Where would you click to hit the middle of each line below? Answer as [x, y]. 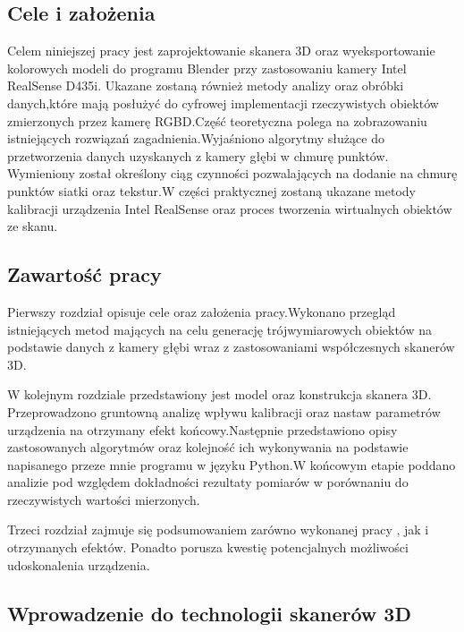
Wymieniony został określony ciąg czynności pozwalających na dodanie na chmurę [232, 173]
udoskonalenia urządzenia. [79, 564]
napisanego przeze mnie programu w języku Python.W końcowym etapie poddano [232, 464]
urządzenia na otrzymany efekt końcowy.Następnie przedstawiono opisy [202, 429]
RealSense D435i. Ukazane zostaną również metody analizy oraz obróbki [206, 85]
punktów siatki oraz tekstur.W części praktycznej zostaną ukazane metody [211, 190]
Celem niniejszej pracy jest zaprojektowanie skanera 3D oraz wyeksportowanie [221, 51]
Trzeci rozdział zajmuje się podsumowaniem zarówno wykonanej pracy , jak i [218, 530]
